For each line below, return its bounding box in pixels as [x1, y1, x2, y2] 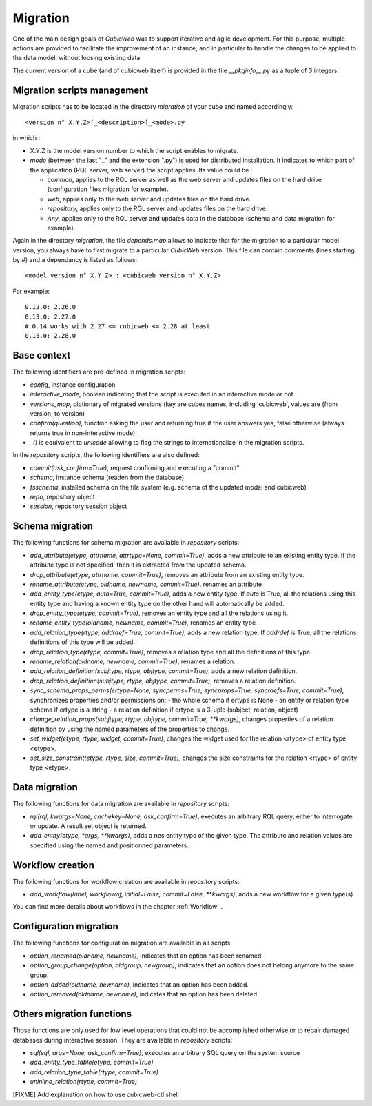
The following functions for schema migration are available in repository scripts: [12, 539, 240, 547]
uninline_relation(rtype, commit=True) [30, 1078, 138, 1086]
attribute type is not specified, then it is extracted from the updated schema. [30, 561, 247, 569]
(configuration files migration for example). [47, 185, 169, 193]
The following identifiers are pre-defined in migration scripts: [12, 368, 186, 376]
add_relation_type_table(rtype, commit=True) [30, 1067, 158, 1076]
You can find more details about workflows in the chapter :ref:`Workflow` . [12, 903, 223, 911]
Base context [12, 350, 71, 361]
